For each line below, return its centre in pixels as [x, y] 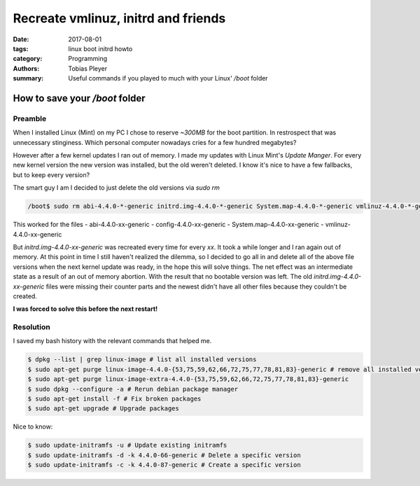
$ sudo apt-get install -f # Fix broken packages [114, 399]
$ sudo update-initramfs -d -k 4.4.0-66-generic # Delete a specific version [164, 455]
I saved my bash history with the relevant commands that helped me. [112, 341]
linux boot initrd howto [100, 48]
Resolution [31, 327]
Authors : [26, 68]
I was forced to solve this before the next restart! [85, 309]
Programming [88, 59]
